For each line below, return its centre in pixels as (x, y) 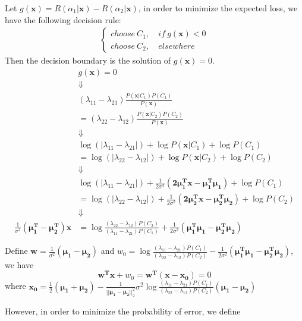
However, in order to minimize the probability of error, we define (123, 311)
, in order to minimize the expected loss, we (218, 8)
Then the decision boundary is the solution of (88, 60)
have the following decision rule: (63, 19)
